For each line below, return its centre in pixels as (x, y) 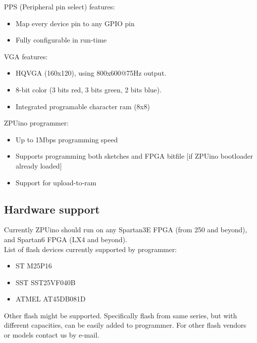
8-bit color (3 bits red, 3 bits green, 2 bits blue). (89, 89)
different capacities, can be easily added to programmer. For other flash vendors (125, 325)
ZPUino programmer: (36, 123)
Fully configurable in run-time (61, 40)
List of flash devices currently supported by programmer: (90, 249)
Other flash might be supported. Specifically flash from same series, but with (121, 315)
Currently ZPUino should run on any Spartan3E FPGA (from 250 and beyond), (126, 230)
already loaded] (39, 165)
